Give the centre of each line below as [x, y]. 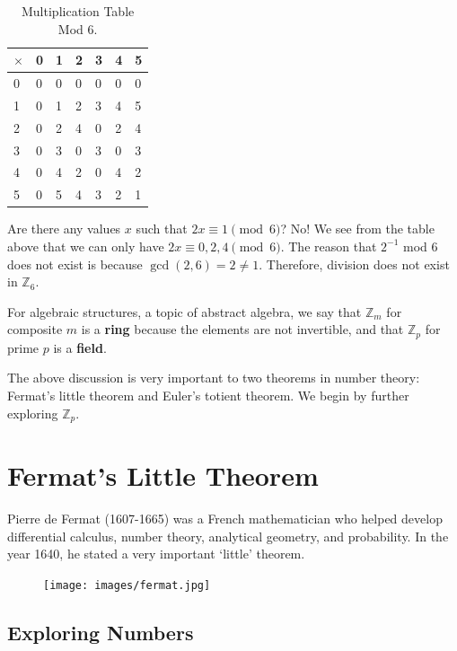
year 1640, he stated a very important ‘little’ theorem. [156, 554]
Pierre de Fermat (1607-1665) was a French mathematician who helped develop [225, 519]
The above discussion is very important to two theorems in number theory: [214, 378]
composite [35, 329]
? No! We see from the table [357, 229]
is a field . [80, 347]
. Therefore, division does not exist [354, 264]
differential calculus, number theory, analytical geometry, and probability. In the [228, 536]
